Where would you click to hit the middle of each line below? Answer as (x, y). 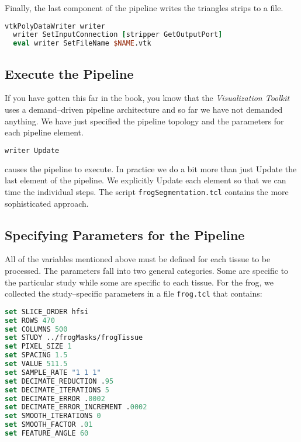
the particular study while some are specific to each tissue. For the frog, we (139, 282)
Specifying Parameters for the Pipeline (125, 234)
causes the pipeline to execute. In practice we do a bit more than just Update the (151, 168)
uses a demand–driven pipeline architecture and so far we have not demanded (144, 109)
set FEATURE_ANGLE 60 (47, 433)
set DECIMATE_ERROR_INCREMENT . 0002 (76, 407)
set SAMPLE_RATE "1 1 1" (53, 372)
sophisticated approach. (47, 203)
